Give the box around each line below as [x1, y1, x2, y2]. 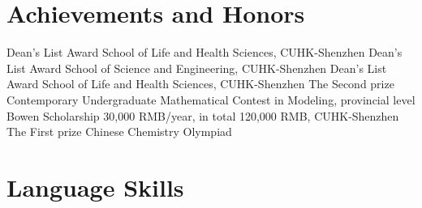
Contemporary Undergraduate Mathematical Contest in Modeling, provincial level [6, 91, 416, 108]
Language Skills [6, 170, 184, 203]
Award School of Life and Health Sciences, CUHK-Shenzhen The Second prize [6, 75, 394, 92]
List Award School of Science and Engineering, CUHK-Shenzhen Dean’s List [6, 59, 387, 76]
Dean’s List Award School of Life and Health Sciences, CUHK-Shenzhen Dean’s [6, 44, 403, 61]
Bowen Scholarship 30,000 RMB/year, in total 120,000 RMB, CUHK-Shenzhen [6, 107, 399, 124]
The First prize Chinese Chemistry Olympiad [6, 123, 232, 140]
